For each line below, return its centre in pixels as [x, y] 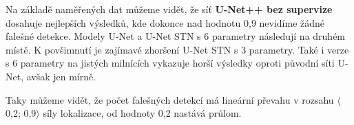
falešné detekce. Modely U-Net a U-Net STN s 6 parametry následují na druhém [176, 36]
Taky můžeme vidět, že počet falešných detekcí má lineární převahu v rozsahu [170, 99]
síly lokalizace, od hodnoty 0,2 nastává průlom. [142, 113]
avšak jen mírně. [61, 76]
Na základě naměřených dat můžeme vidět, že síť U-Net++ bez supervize [169, 9]
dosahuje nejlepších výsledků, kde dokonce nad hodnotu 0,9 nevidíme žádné [165, 22]
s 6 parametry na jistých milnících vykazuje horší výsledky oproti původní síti [170, 63]
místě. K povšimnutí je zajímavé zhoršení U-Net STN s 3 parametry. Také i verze [177, 49]
